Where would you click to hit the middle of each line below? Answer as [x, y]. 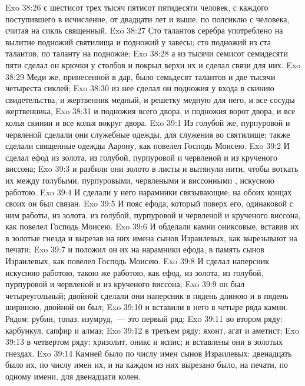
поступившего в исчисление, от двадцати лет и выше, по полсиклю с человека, [147, 19]
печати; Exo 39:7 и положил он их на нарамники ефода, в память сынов [135, 249]
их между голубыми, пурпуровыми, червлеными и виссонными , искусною [140, 180]
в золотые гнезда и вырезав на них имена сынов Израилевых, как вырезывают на [151, 237]
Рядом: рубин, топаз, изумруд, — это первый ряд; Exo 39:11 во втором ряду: [144, 319]
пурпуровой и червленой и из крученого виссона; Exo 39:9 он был [125, 284]
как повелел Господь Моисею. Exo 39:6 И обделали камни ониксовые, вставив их [152, 226]
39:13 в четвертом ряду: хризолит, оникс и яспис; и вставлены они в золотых [144, 342]
